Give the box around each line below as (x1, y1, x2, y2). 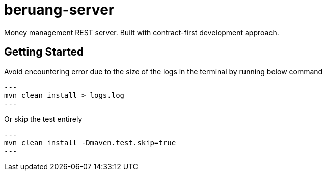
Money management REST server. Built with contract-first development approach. (4, 28, 279, 37)
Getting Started (4, 45, 84, 59)
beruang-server (4, 1, 115, 18)
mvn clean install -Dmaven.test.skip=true (4, 138, 176, 147)
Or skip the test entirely (4, 114, 83, 123)
